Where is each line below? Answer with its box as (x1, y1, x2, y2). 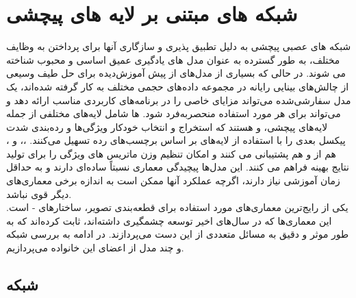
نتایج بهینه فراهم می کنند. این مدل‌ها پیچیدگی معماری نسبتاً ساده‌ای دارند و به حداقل (6, 160, 349, 174)
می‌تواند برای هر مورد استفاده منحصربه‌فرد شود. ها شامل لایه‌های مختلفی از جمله (6, 106, 341, 121)
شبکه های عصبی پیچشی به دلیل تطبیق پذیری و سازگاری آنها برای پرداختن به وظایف (6, 39, 351, 53)
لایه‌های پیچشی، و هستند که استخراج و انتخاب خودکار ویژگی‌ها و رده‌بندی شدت (6, 119, 328, 134)
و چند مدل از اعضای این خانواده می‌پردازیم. (6, 240, 184, 255)
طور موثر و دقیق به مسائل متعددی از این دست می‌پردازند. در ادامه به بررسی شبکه (6, 227, 349, 241)
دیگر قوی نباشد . (6, 186, 72, 201)
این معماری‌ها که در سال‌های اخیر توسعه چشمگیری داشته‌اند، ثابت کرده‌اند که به (6, 213, 332, 227)
